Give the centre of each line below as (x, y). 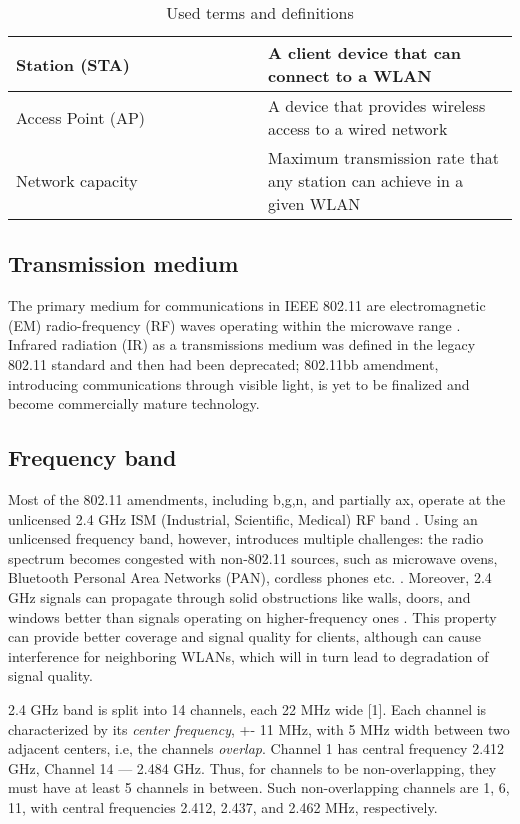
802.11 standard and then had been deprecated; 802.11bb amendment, (223, 363)
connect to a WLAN (350, 75)
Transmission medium (123, 263)
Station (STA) (73, 64)
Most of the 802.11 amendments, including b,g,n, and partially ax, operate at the (257, 498)
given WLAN (314, 203)
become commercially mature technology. (134, 403)
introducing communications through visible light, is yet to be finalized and (239, 383)
